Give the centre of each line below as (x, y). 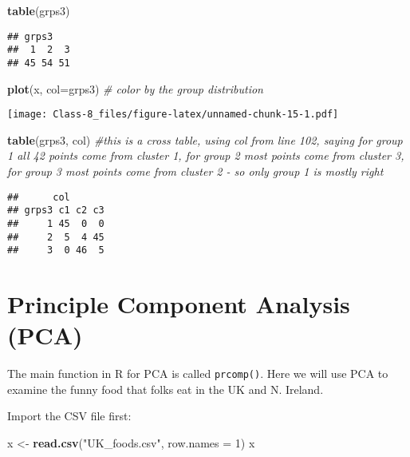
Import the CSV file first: (69, 416)
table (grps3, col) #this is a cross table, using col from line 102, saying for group (205, 139)
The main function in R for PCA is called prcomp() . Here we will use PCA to (198, 374)
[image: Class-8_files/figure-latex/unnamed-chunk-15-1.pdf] (173, 115)
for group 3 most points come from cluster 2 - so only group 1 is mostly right (195, 171)
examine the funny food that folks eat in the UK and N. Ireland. (166, 389)
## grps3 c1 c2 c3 (56, 211)
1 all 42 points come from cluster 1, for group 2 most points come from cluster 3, (206, 155)
